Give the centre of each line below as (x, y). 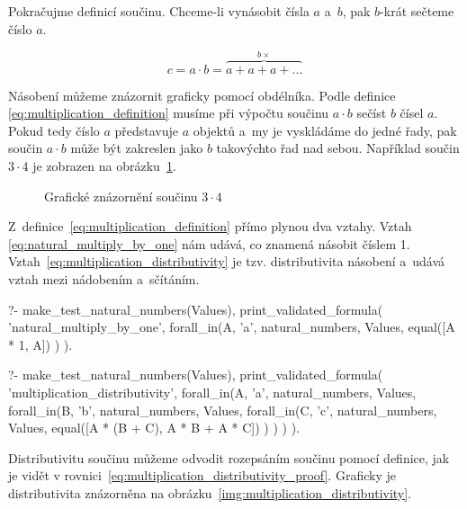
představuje (147, 130)
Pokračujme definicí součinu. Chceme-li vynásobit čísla (159, 11)
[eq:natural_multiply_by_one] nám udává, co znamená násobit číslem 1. (209, 243)
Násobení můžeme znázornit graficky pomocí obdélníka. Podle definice (202, 95)
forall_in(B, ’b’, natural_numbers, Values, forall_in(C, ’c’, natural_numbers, (223, 410)
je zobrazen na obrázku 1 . (104, 165)
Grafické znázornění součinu (121, 196)
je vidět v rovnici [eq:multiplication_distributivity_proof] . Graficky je (202, 475)
